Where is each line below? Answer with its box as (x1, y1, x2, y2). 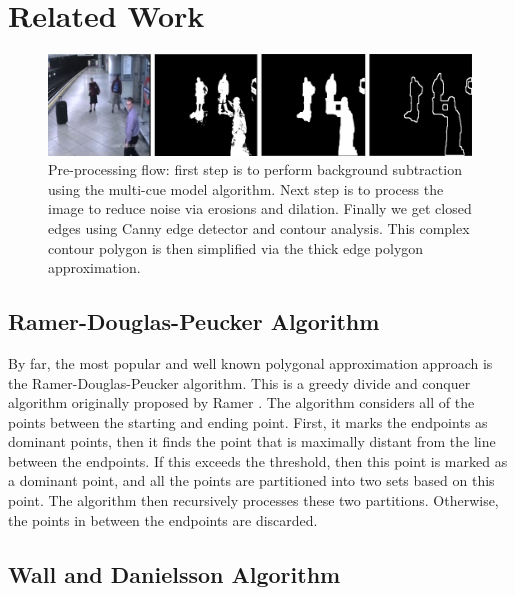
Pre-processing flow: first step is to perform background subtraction (48, 159, 462, 180)
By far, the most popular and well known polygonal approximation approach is (8, 352, 493, 373)
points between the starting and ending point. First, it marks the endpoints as (8, 411, 488, 432)
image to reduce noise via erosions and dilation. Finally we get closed (48, 198, 472, 219)
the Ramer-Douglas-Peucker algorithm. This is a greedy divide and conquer (8, 372, 471, 393)
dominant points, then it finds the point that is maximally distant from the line (8, 431, 496, 452)
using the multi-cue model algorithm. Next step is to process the (48, 178, 444, 199)
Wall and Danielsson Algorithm (8, 558, 341, 589)
